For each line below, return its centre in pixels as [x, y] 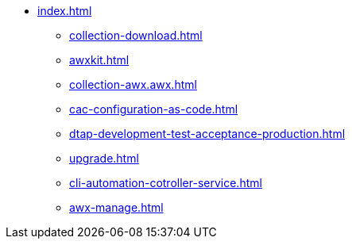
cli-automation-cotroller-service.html [166, 183]
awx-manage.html [116, 207]
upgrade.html [104, 158]
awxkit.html [99, 60]
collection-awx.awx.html [133, 84]
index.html [65, 11]
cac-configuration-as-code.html [154, 109]
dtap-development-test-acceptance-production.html [207, 134]
